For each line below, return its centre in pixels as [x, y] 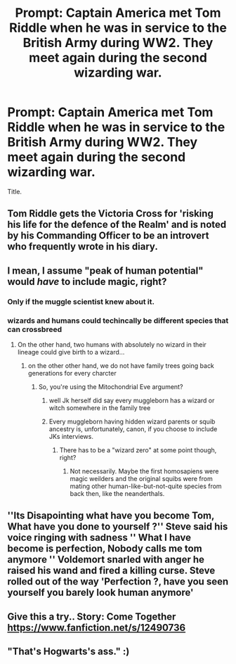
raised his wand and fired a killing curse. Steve [111, 571]
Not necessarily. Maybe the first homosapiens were [144, 471]
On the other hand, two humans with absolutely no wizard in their [112, 344]
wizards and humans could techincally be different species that [118, 320]
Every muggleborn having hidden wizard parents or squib [132, 421]
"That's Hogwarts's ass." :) [68, 652]
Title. [15, 191]
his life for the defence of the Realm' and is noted [117, 225]
